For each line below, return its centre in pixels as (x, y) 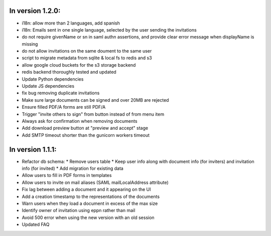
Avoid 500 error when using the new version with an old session (88, 217)
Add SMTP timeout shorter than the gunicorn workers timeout (86, 135)
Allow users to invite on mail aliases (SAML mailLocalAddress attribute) (95, 182)
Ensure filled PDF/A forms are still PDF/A (64, 107)
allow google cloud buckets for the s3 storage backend (79, 65)
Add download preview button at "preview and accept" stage (85, 128)
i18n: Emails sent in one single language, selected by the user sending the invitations (109, 30)
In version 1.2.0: (35, 11)
